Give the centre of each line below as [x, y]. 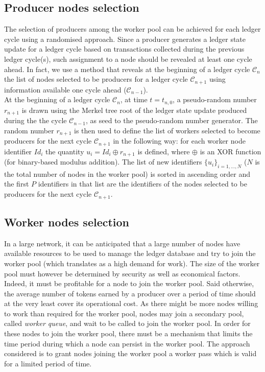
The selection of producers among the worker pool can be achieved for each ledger [132, 29]
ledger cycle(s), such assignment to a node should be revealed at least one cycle [128, 59]
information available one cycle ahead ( [65, 89]
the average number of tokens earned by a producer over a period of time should [130, 293]
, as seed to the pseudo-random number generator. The [172, 120]
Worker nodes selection [67, 222]
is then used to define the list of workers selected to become [167, 130]
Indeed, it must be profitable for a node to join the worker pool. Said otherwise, [129, 283]
